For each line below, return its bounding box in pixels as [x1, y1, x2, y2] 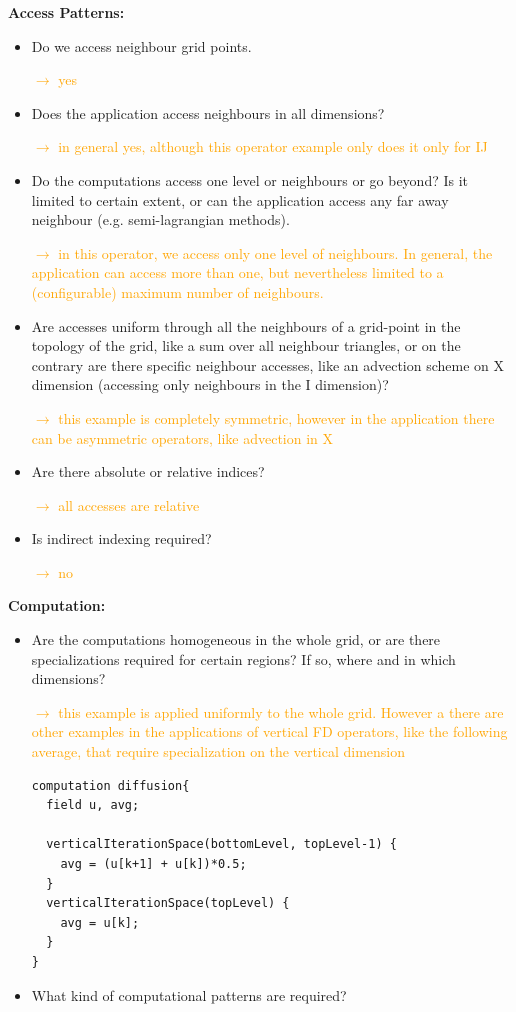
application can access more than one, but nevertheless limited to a [31, 262, 444, 283]
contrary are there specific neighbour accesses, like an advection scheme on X [31, 354, 505, 375]
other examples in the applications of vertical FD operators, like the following [31, 721, 508, 742]
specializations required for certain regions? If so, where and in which [31, 648, 456, 669]
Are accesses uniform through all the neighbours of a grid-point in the [31, 315, 461, 336]
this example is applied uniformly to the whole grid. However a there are [58, 701, 504, 722]
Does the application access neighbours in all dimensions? [31, 102, 385, 123]
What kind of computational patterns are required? [31, 984, 347, 1005]
